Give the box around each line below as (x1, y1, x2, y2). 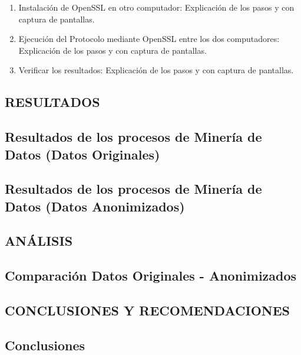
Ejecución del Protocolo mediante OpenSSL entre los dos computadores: (18, 32, 280, 45)
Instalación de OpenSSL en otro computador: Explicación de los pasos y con (18, 1, 295, 13)
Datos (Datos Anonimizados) (5, 197, 185, 215)
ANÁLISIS (5, 232, 73, 250)
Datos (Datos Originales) (5, 145, 160, 163)
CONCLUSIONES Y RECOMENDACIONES (5, 301, 290, 320)
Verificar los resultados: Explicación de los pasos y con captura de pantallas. (18, 64, 294, 76)
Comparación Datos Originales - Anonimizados (5, 266, 297, 285)
